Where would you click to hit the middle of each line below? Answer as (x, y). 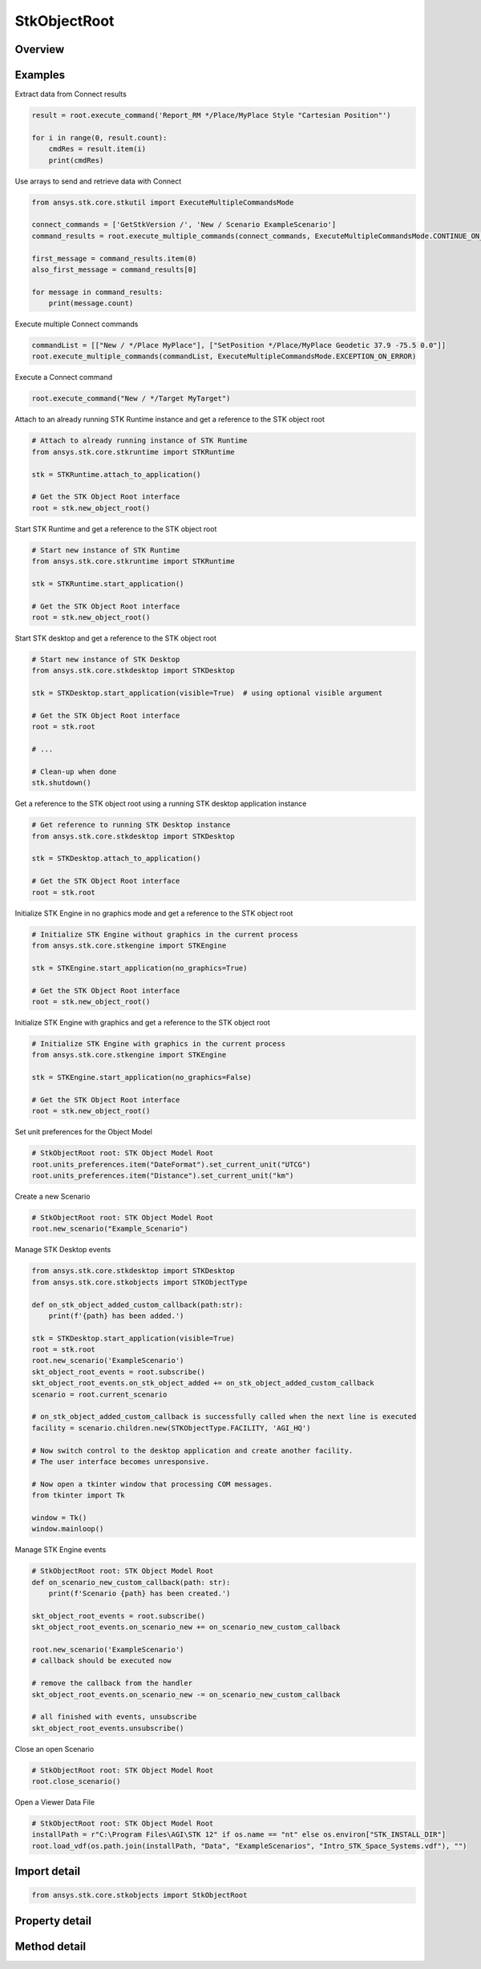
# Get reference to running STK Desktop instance (131, 825)
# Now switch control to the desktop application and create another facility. (192, 1450)
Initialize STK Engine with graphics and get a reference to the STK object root (142, 1022)
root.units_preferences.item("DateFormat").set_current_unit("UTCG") (171, 1164)
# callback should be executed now (101, 1661)
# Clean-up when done (74, 771)
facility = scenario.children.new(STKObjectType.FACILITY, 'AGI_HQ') (171, 1428)
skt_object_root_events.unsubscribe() (108, 1728)
